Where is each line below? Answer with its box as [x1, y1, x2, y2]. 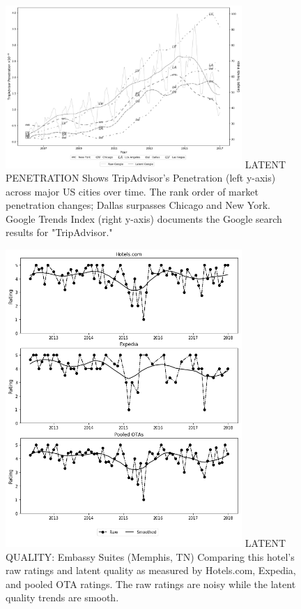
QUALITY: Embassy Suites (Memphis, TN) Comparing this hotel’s [6, 549, 295, 564]
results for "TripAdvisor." [6, 225, 113, 240]
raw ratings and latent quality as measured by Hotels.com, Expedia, [6, 563, 296, 578]
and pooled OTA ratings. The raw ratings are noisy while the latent [6, 576, 296, 591]
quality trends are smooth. [6, 590, 119, 605]
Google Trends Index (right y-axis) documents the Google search [6, 211, 282, 226]
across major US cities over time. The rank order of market [6, 184, 258, 198]
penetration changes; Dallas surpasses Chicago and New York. [6, 198, 270, 212]
